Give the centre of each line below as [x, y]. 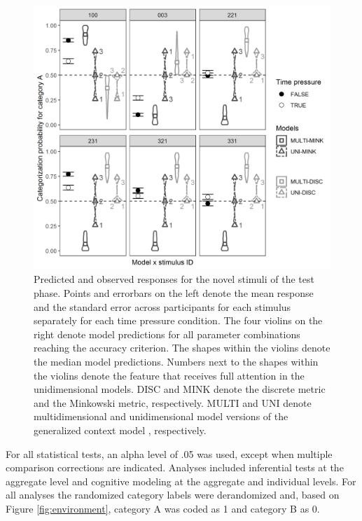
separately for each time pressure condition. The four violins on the [178, 320]
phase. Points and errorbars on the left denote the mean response [174, 292]
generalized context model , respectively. [120, 430]
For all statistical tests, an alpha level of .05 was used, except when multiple [169, 453]
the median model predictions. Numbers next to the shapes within [176, 361]
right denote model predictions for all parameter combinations [167, 334]
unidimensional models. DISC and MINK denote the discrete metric [180, 389]
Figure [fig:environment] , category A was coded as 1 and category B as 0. [163, 508]
